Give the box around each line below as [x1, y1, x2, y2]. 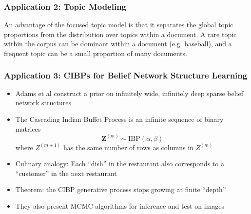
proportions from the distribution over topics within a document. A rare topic [4, 29, 237, 39]
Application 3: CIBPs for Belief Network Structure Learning [4, 69, 248, 81]
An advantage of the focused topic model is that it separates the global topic [4, 19, 233, 30]
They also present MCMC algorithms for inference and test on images [15, 201, 225, 211]
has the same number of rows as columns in [63, 142, 193, 152]
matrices [15, 123, 41, 134]
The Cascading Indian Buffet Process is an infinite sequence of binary [15, 114, 224, 124]
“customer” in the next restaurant [15, 168, 117, 178]
